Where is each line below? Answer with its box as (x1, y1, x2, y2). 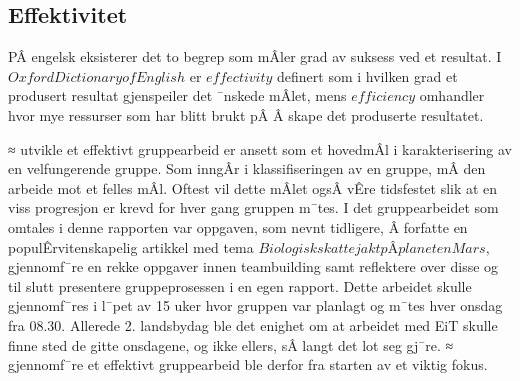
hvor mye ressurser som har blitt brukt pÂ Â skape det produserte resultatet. (8, 104, 484, 125)
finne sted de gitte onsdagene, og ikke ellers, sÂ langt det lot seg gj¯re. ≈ (8, 334, 454, 355)
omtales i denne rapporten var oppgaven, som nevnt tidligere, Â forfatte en (8, 216, 468, 237)
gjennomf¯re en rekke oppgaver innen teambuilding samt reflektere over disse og (8, 256, 499, 277)
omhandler (419, 85, 485, 106)
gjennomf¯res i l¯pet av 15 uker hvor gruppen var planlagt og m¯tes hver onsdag (8, 295, 503, 316)
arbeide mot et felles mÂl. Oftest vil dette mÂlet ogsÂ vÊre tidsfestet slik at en (8, 177, 498, 198)
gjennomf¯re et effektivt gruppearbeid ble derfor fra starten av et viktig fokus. (8, 354, 488, 375)
